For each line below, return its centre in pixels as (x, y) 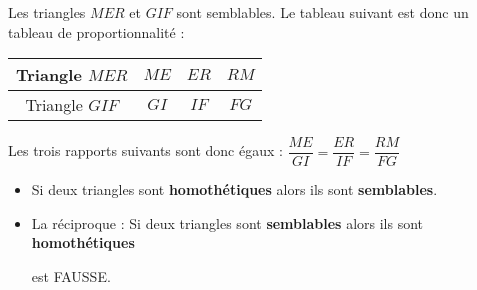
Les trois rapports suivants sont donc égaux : (145, 150)
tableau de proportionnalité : (96, 31)
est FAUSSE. (71, 276)
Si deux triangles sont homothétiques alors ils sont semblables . (234, 189)
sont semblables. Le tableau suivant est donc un (322, 12)
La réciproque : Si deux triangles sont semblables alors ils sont (227, 222)
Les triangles (47, 12)
